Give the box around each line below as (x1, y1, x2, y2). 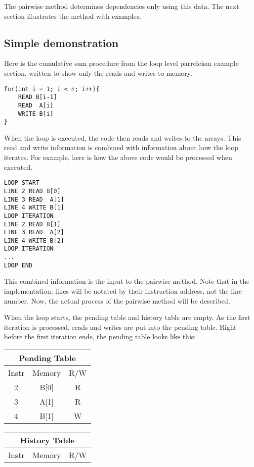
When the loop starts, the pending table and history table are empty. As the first (4, 312, 251, 322)
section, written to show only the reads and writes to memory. (4, 67, 192, 78)
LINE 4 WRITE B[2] (4, 237, 64, 244)
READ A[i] (18, 102, 54, 109)
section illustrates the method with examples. (4, 10, 141, 21)
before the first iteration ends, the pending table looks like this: (4, 331, 196, 342)
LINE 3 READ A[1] (4, 196, 64, 203)
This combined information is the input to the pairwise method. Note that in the (4, 276, 250, 286)
